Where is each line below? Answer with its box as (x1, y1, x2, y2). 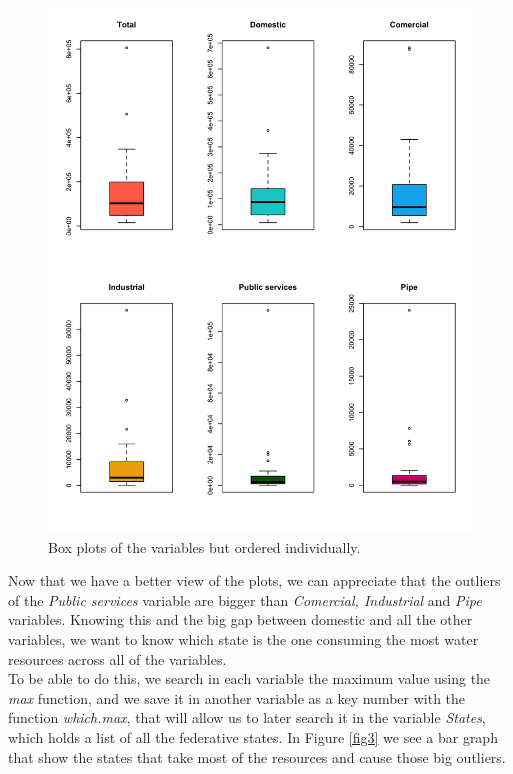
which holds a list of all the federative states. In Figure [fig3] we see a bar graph (8, 726, 498, 747)
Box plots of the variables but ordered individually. (48, 536, 361, 557)
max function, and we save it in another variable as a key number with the (8, 687, 466, 708)
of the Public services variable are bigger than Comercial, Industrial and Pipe (8, 589, 482, 610)
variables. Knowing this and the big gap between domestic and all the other (8, 609, 473, 630)
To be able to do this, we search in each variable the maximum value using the (8, 668, 491, 689)
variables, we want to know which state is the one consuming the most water (8, 628, 479, 649)
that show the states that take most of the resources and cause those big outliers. (8, 746, 506, 767)
